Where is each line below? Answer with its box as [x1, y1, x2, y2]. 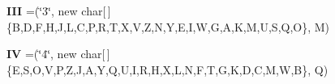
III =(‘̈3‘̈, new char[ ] [6, 2, 111, 19]
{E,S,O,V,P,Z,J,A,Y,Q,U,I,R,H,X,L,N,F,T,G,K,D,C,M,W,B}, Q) [6, 61, 329, 78]
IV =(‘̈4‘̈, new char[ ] [6, 45, 110, 62]
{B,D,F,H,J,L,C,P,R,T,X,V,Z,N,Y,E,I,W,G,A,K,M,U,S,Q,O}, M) [6, 18, 330, 35]
